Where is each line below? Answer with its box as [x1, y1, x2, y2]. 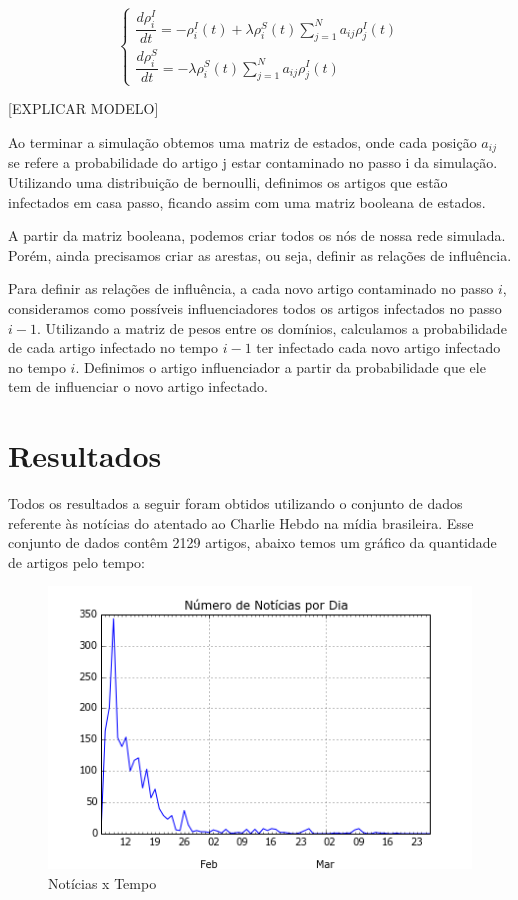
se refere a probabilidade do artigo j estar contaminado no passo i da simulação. [8, 152, 498, 173]
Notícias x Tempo [48, 872, 157, 893]
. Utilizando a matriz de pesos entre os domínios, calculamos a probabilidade [36, 317, 507, 338]
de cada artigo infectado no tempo [8, 337, 219, 358]
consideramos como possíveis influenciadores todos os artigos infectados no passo [8, 297, 502, 318]
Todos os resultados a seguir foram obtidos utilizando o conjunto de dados [8, 493, 463, 514]
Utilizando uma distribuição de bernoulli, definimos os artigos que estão [8, 172, 448, 193]
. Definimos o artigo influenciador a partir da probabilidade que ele [75, 356, 486, 377]
